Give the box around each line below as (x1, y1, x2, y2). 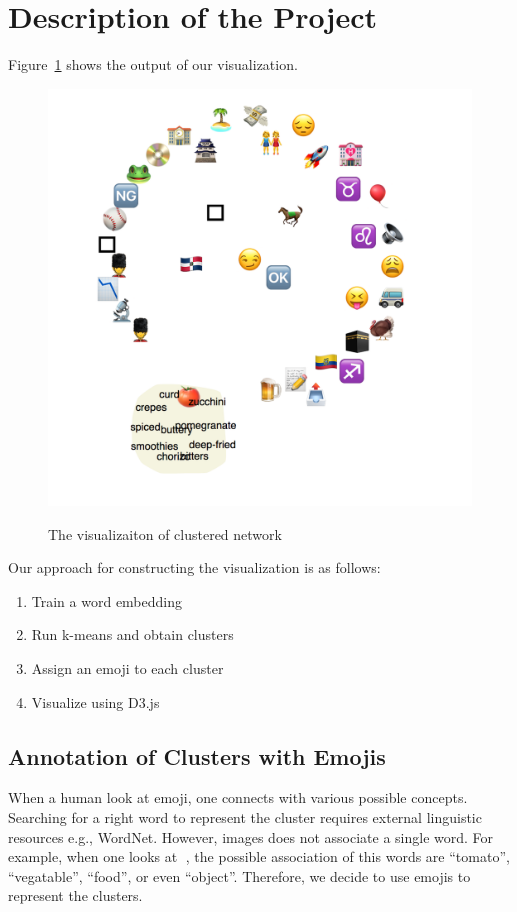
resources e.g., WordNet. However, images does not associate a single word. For (8, 826, 494, 847)
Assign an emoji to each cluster (31, 658, 224, 679)
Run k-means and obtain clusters (31, 624, 234, 645)
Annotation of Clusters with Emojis (8, 740, 386, 771)
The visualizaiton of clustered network (48, 523, 282, 544)
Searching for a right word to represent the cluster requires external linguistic (8, 807, 482, 828)
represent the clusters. (8, 885, 143, 906)
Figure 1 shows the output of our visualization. (8, 54, 298, 75)
